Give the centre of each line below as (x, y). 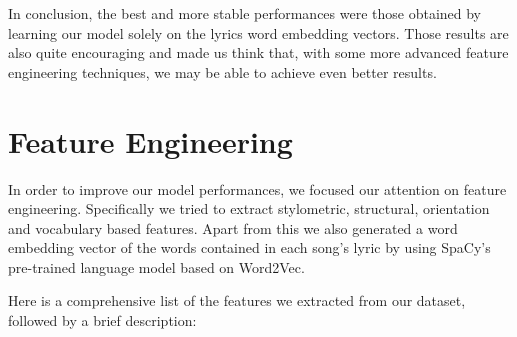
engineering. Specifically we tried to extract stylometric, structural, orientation (249, 208)
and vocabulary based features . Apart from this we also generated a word (233, 227)
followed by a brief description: (102, 320)
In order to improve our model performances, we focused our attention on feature (257, 188)
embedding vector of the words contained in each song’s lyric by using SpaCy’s (249, 247)
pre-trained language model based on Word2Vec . (156, 266)
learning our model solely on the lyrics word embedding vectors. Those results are (258, 32)
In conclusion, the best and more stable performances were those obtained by (245, 13)
